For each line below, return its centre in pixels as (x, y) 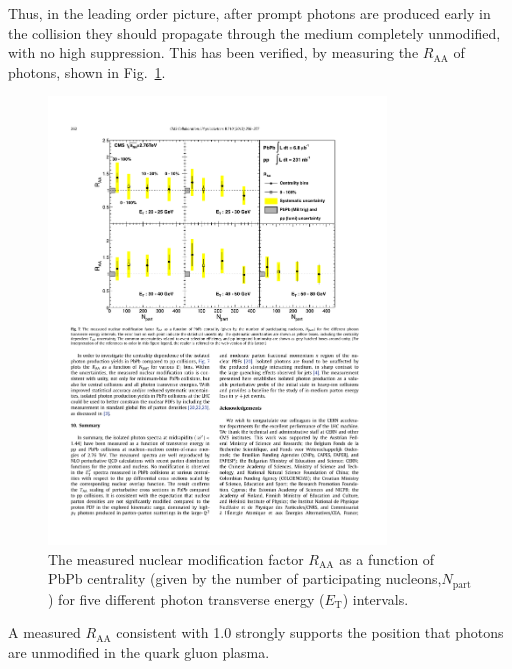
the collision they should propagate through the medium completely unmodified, (254, 32)
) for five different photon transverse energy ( (186, 598)
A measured (44, 632)
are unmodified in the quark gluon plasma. (139, 652)
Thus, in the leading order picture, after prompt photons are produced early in (249, 13)
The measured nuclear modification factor (176, 558)
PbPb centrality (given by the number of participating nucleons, (245, 578)
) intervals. (375, 598)
